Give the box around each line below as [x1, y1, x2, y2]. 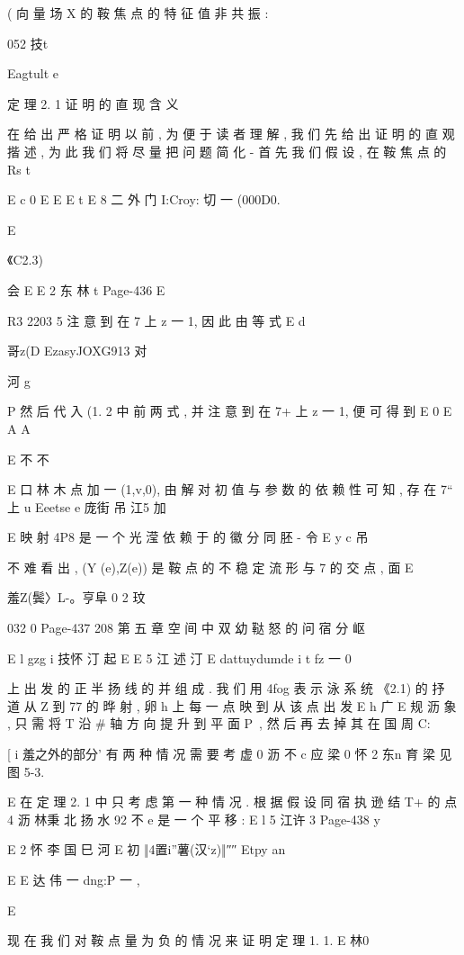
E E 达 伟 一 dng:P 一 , [7, 870, 140, 888]
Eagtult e [7, 64, 58, 83]
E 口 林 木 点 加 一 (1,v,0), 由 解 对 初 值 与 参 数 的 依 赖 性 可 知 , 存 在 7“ [7, 480, 453, 499]
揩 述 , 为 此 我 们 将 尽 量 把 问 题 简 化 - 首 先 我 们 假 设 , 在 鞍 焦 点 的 [7, 141, 447, 160]
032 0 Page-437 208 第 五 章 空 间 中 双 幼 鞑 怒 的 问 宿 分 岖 [7, 618, 365, 637]
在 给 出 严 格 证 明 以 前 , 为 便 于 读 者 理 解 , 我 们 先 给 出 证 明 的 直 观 [7, 124, 455, 143]
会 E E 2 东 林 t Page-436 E [7, 280, 165, 299]
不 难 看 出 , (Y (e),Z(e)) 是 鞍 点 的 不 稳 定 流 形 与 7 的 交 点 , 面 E [7, 557, 414, 576]
